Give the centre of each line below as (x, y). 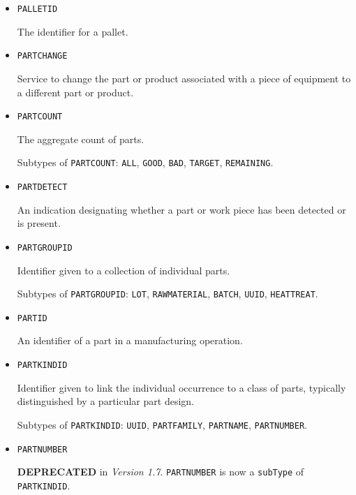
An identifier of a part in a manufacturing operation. (130, 340)
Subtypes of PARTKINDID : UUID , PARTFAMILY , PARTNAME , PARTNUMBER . (162, 424)
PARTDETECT (42, 187)
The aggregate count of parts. (81, 139)
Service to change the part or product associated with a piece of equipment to (184, 78)
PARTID (32, 318)
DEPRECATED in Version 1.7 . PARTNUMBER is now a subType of (161, 472)
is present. (39, 223)
